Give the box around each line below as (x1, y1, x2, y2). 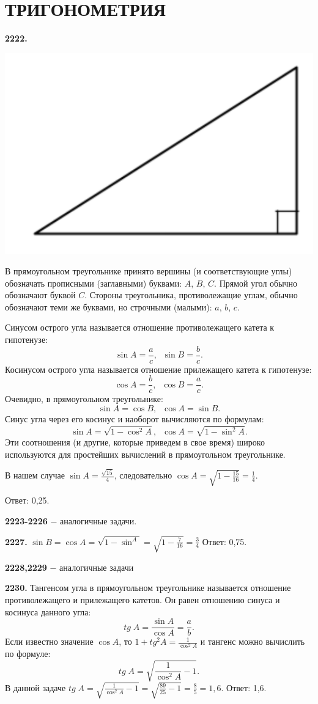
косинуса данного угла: (5, 605, 91, 618)
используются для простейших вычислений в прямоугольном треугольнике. (5, 447, 286, 460)
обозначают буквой (5, 288, 76, 301)
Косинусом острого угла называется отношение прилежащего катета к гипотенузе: (5, 362, 312, 375)
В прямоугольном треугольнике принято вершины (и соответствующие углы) (5, 265, 292, 277)
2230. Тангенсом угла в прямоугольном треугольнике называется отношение (5, 581, 291, 594)
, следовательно (114, 469, 172, 482)
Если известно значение (5, 635, 94, 648)
